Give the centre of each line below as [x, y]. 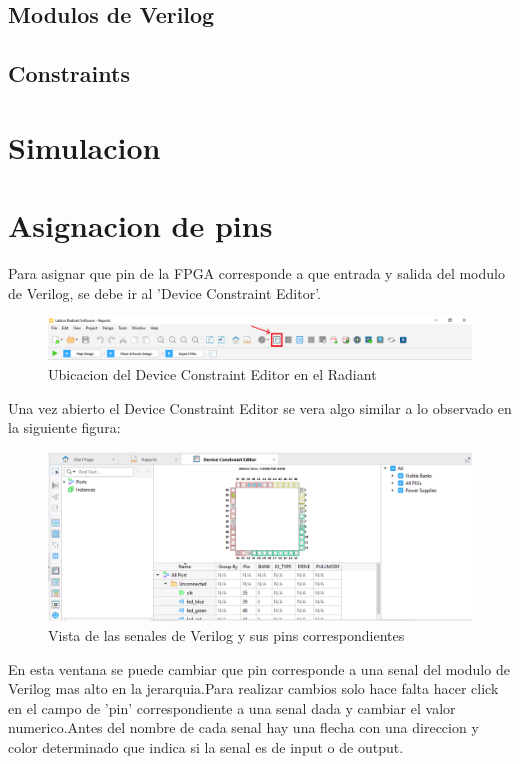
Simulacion [84, 146]
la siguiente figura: [64, 427]
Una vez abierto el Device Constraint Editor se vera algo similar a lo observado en [260, 407]
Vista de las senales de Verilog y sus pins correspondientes [226, 635]
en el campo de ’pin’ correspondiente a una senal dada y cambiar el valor [232, 707]
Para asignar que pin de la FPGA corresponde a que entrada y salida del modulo [256, 273]
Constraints [69, 73]
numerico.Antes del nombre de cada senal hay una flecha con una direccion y [243, 727]
